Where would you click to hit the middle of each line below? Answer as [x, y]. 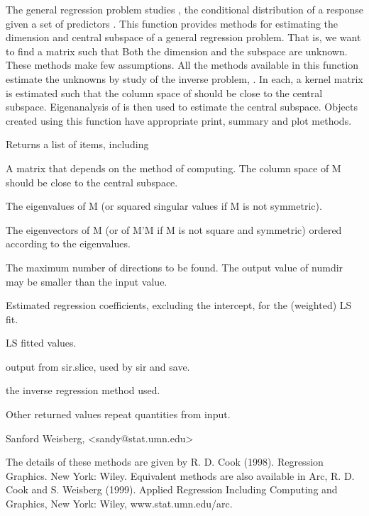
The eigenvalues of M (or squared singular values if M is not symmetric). [164, 206]
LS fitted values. [41, 343]
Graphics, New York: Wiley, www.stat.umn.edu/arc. [119, 504]
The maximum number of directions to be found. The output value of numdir [175, 267]
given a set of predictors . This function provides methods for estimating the [172, 23]
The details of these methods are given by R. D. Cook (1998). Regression [165, 462]
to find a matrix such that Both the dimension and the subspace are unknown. [177, 51]
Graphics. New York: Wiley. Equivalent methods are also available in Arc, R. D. [180, 475]
